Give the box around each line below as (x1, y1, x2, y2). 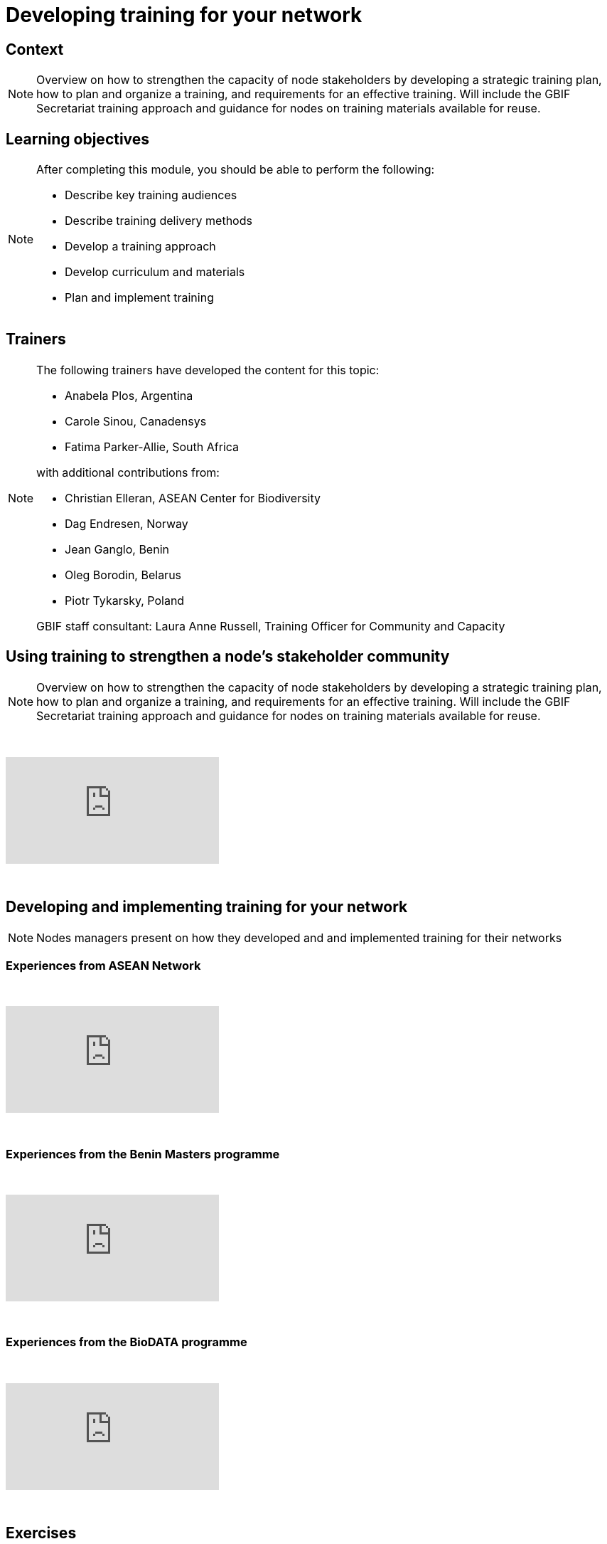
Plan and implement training (65, 290, 214, 305)
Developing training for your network (6, 3, 362, 27)
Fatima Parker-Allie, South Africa (65, 439, 240, 454)
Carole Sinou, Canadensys (65, 413, 207, 428)
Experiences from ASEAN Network (6, 958, 201, 973)
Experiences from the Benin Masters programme (6, 1146, 280, 1161)
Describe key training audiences (65, 188, 237, 203)
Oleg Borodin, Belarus (65, 567, 182, 582)
